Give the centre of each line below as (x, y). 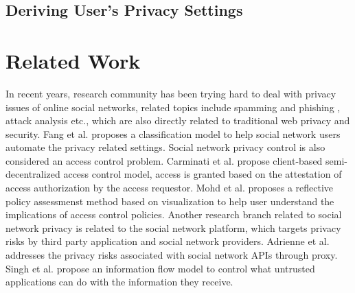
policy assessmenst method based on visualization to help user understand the (170, 201)
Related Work (73, 60)
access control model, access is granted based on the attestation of (203, 174)
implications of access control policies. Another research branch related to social (174, 214)
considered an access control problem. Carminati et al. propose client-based (164, 160)
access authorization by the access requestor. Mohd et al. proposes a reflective (170, 188)
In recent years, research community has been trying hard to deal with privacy (171, 93)
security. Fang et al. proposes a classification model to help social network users (173, 133)
